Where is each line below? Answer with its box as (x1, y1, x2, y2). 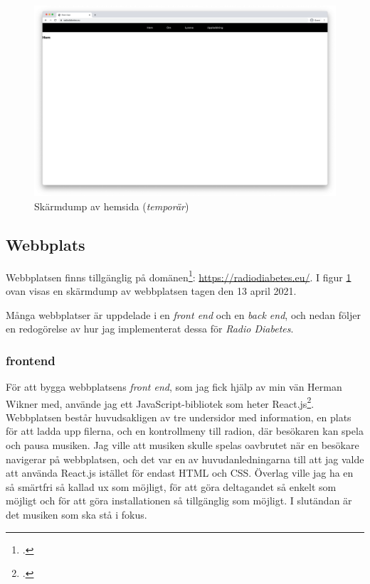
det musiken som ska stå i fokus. (6, 507, 147, 521)
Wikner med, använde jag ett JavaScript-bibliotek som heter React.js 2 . (6, 394, 314, 411)
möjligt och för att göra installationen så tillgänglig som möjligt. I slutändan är (6, 493, 352, 508)
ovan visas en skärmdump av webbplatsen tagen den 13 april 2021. (6, 283, 297, 298)
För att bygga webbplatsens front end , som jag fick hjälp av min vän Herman (6, 379, 342, 394)
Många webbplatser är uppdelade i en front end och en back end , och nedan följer (6, 307, 361, 322)
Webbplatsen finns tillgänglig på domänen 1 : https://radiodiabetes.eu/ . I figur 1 (6, 267, 351, 284)
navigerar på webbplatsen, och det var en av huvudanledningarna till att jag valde (6, 451, 364, 466)
